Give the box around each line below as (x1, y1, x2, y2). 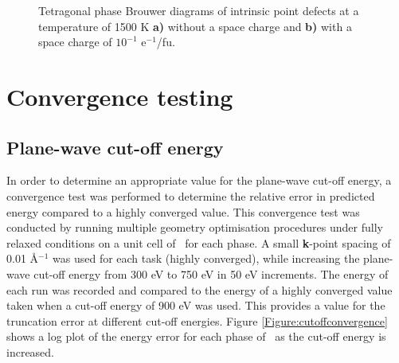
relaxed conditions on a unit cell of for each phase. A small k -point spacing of (6, 234, 391, 251)
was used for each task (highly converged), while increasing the (53, 250, 360, 267)
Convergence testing (6, 80, 233, 112)
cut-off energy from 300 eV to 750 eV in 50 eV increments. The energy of (33, 265, 389, 282)
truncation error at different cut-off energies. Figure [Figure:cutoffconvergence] (6, 312, 388, 329)
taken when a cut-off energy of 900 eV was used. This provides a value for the (6, 297, 385, 314)
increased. (6, 343, 55, 360)
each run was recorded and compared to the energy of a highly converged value (6, 281, 393, 298)
